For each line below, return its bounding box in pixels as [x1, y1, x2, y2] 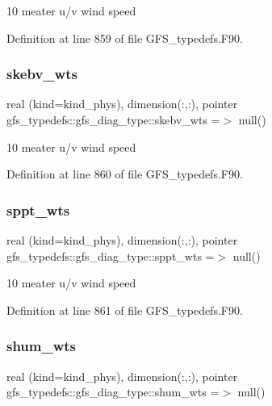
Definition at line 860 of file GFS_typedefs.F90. [6, 165, 243, 182]
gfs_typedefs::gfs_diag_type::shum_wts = [6, 383, 220, 400]
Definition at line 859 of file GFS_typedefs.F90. [6, 29, 243, 46]
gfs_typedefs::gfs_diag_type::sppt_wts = [6, 247, 215, 264]
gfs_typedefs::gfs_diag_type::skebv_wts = [6, 111, 220, 128]
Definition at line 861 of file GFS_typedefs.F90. [6, 301, 243, 318]
